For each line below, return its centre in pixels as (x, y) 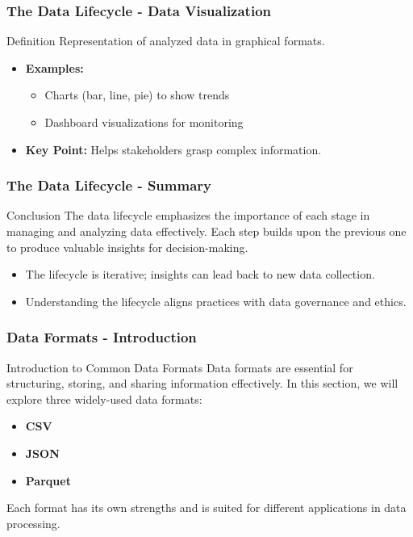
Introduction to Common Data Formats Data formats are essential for (180, 367)
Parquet (48, 480)
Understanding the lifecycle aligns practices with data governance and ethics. (216, 301)
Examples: (54, 67)
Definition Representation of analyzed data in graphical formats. (166, 41)
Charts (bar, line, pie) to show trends (137, 95)
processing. (33, 523)
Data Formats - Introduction (102, 337)
